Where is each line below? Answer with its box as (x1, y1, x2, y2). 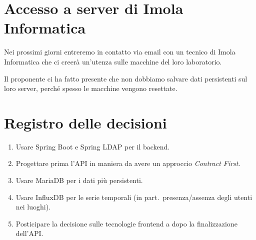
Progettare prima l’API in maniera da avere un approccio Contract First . (15, 158, 240, 168)
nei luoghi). (15, 201, 51, 212)
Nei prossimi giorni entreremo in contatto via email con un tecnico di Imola (4, 46, 235, 57)
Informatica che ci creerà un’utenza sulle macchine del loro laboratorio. (4, 56, 222, 66)
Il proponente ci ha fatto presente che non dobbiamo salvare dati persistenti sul (4, 73, 247, 83)
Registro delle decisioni (4, 112, 167, 132)
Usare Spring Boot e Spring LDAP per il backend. (15, 141, 170, 151)
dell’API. (15, 228, 43, 238)
